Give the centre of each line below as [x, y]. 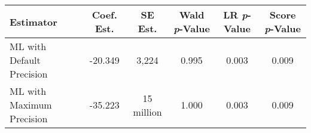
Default [25, 60]
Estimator [33, 21]
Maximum [31, 105]
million [147, 112]
